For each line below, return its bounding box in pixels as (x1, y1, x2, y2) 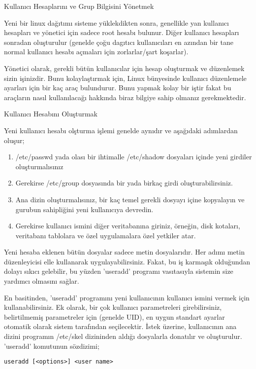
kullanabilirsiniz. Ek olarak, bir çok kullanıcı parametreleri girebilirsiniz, (4, 302, 222, 312)
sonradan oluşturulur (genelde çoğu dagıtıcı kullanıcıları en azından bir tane (4, 37, 233, 47)
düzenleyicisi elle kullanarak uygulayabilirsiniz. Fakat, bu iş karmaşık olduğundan (4, 256, 251, 266)
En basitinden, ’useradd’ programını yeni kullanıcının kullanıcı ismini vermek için (4, 292, 250, 302)
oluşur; (4, 135, 25, 145)
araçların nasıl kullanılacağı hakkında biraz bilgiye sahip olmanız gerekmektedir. (4, 92, 246, 102)
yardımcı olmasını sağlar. (4, 276, 79, 286)
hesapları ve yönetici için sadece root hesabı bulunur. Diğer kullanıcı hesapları (4, 27, 239, 37)
